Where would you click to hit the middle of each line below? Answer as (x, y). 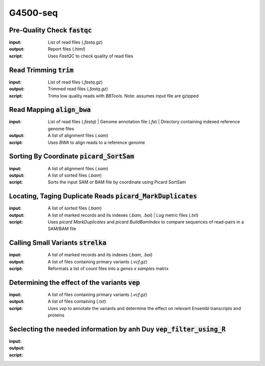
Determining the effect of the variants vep (74, 282)
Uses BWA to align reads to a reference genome (96, 142)
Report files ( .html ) (67, 49)
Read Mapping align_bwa (50, 110)
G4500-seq (34, 13)
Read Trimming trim (41, 70)
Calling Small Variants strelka (58, 243)
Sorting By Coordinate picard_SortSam (72, 156)
